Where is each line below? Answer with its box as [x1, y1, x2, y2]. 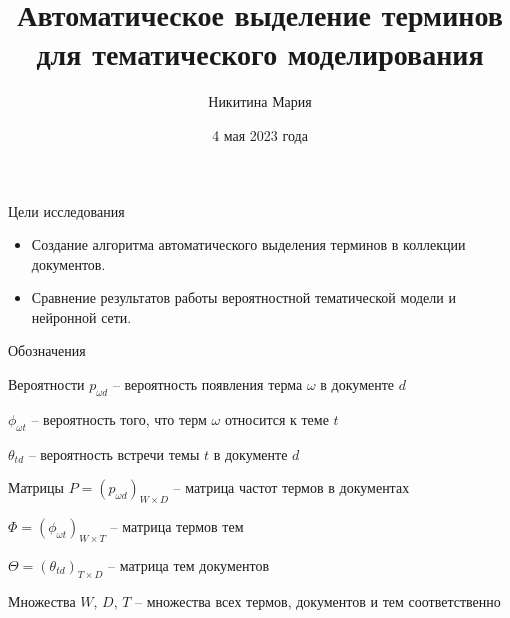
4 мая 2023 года [212, 124, 308, 145]
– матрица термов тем [110, 516, 244, 537]
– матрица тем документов [108, 554, 269, 575]
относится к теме [224, 408, 329, 429]
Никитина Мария [208, 91, 312, 112]
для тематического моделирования [36, 33, 484, 74]
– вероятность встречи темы [28, 443, 200, 464]
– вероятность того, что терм [31, 408, 207, 429]
